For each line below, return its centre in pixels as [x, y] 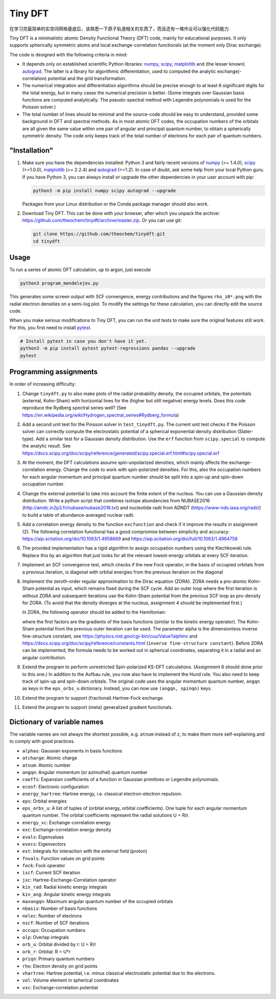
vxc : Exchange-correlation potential [60, 987]
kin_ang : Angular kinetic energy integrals [66, 894]
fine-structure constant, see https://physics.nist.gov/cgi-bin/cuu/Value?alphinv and [110, 636]
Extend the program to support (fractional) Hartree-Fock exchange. [93, 698]
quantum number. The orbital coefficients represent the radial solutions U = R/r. [106, 815]
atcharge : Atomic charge [50, 758]
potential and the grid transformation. [87, 78]
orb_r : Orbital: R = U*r [47, 951]
